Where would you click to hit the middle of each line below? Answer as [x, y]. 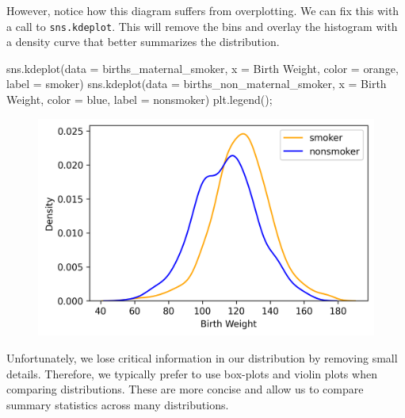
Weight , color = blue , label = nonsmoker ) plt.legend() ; [139, 100]
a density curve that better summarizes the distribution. [143, 42]
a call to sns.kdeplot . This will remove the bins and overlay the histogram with [202, 26]
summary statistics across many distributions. [118, 404]
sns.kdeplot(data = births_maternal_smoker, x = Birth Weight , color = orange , [202, 68]
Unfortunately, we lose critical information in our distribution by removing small [202, 357]
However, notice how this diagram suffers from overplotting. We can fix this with [203, 10]
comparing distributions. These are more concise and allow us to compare [185, 389]
